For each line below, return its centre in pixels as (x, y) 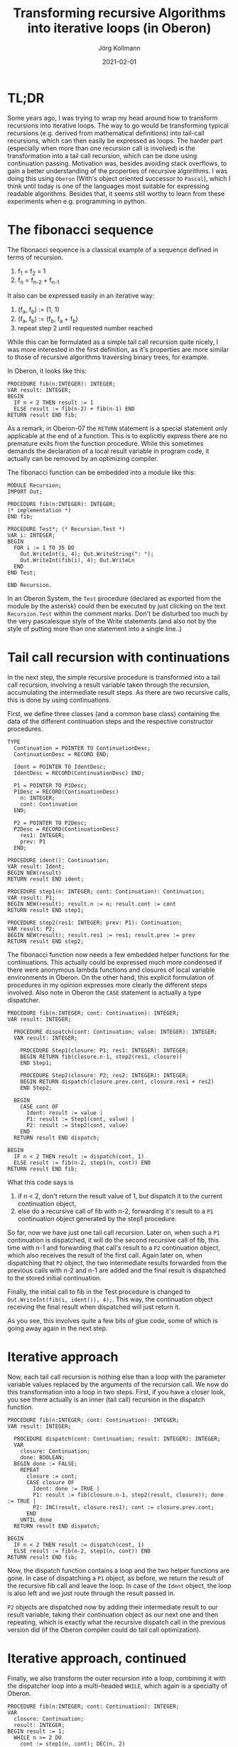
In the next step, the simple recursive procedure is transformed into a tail (114, 677)
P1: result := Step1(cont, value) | (80, 1119)
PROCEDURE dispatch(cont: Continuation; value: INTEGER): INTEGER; (116, 1032)
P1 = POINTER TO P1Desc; (50, 785)
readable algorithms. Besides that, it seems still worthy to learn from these (116, 193)
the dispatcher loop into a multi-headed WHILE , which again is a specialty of (117, 1686)
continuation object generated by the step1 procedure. (97, 1218)
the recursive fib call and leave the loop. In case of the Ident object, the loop (119, 1585)
